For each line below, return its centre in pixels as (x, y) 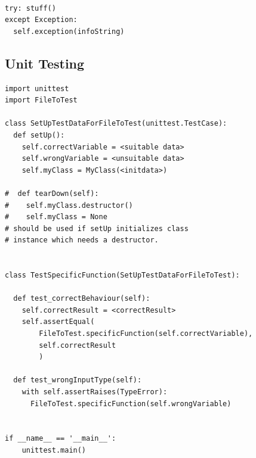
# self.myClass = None (56, 217)
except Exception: (41, 20)
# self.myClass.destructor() (69, 205)
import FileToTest (41, 100)
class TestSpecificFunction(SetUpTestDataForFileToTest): (122, 275)
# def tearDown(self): (52, 193)
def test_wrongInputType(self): (78, 380)
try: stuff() (30, 8)
